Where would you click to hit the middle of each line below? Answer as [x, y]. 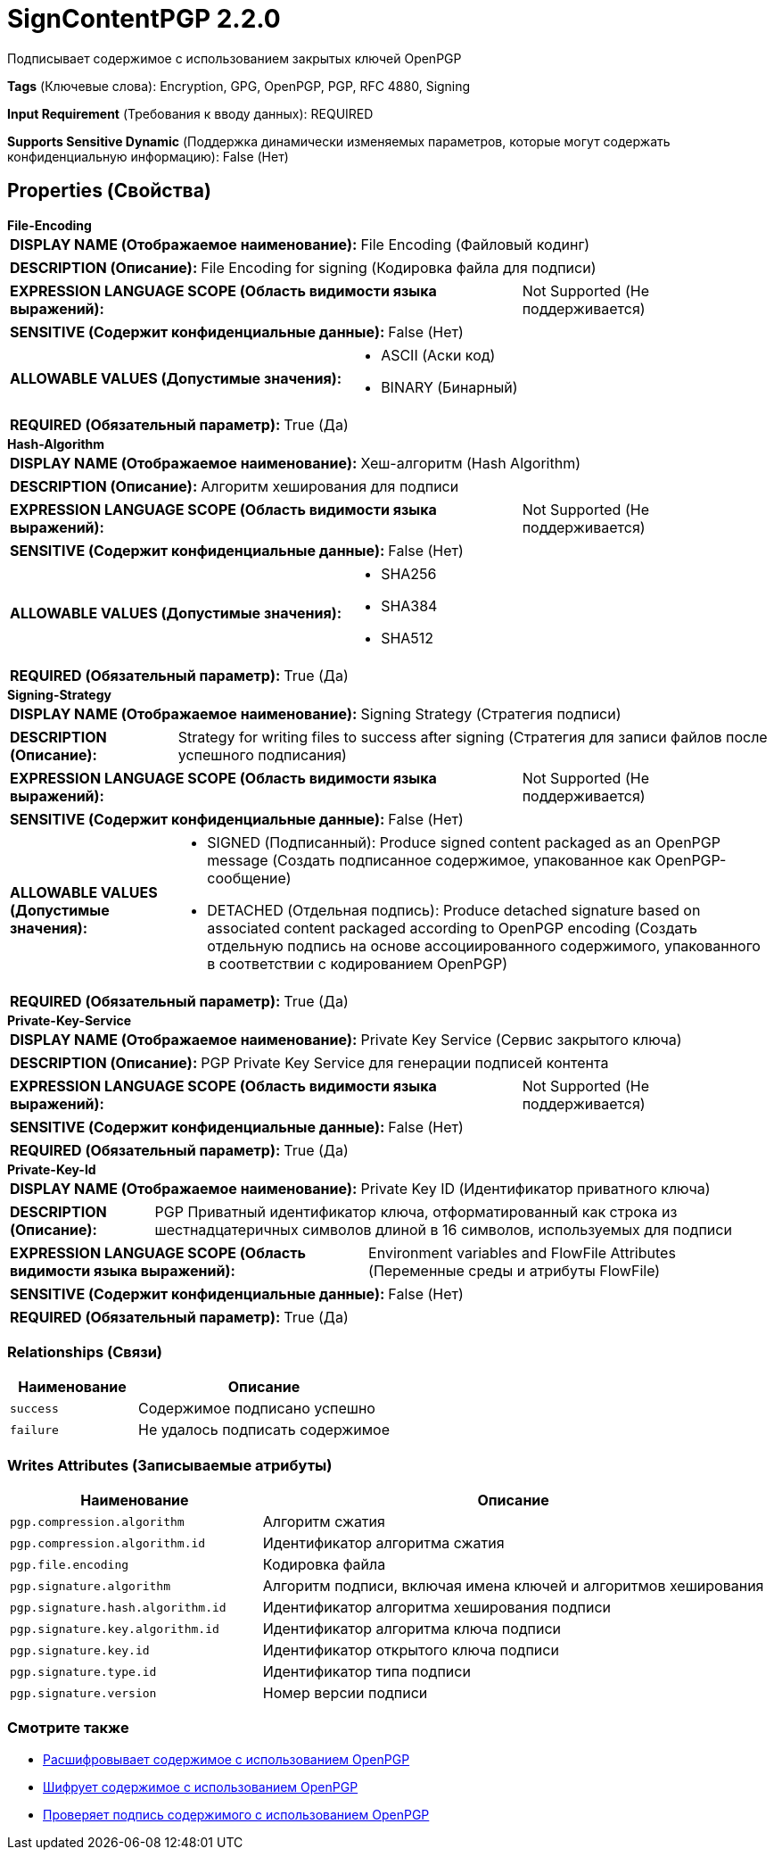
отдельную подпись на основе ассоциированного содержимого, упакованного [484, 945]
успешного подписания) [262, 754]
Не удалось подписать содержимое [263, 1430]
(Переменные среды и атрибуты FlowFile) [515, 1270]
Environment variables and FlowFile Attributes [522, 1252]
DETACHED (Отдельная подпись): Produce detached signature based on [454, 910]
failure [34, 1430]
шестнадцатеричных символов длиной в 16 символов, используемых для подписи [443, 1229]
